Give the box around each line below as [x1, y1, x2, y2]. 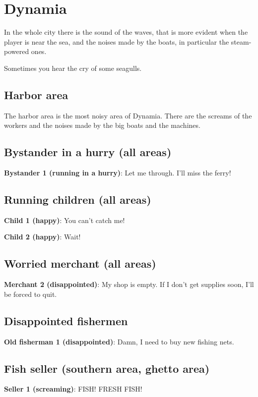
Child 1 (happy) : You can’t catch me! [4, 215, 125, 225]
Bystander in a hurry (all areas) [4, 144, 172, 160]
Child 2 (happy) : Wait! [4, 231, 81, 242]
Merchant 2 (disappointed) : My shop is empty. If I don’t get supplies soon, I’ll [4, 279, 254, 289]
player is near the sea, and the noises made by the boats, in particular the [4, 36, 229, 47]
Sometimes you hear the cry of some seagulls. [4, 62, 142, 73]
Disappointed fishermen [4, 313, 128, 328]
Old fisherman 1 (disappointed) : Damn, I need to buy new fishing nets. [4, 336, 234, 346]
